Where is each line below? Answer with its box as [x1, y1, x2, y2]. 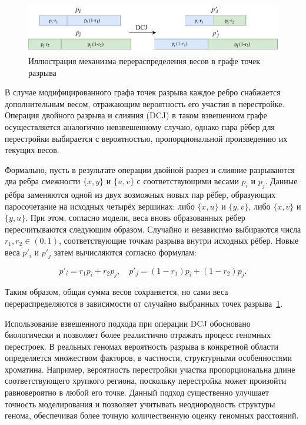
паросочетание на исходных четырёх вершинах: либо [5, 200, 195, 212]
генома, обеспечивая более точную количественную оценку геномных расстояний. [5, 409, 299, 421]
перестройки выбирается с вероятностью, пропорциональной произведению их [5, 132, 288, 144]
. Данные [265, 175, 298, 187]
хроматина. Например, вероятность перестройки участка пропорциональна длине [5, 363, 295, 375]
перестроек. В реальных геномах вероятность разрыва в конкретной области [5, 340, 278, 352]
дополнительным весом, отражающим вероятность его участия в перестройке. [5, 97, 285, 109]
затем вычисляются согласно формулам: [54, 246, 197, 258]
